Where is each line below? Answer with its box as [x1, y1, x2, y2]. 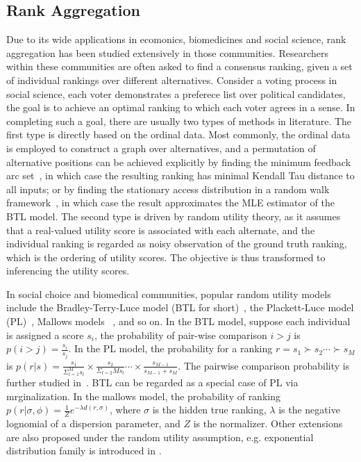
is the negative [278, 402, 340, 417]
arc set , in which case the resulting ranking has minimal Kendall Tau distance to [6, 168, 355, 183]
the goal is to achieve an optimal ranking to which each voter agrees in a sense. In [6, 100, 355, 115]
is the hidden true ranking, [152, 402, 267, 417]
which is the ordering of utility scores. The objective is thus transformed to [6, 249, 326, 264]
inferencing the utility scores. [6, 263, 130, 278]
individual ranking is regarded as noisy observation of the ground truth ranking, [6, 236, 347, 251]
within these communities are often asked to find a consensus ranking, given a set [6, 59, 353, 74]
